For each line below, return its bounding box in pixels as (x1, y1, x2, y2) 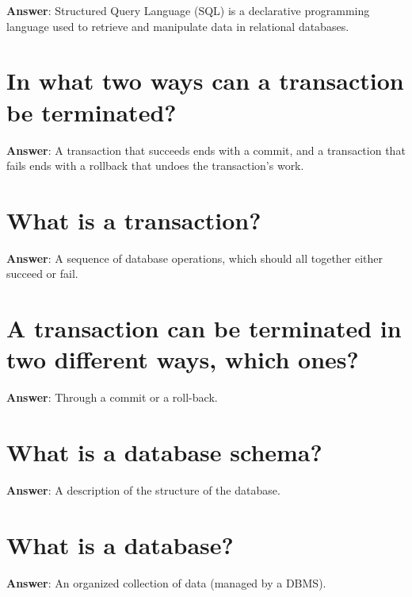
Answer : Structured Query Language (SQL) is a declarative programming (6, 2, 370, 18)
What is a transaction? (6, 203, 261, 236)
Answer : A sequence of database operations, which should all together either (6, 249, 383, 266)
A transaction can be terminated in (6, 312, 402, 345)
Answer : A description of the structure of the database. (6, 482, 280, 499)
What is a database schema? (6, 436, 322, 468)
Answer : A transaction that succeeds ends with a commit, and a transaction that (6, 141, 406, 158)
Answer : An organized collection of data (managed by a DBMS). (6, 574, 326, 591)
